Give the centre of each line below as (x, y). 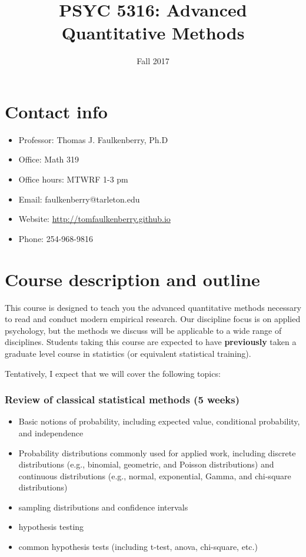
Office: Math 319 (49, 159)
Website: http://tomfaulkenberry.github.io (94, 219)
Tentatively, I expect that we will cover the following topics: (113, 373)
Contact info (56, 111)
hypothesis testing (51, 527)
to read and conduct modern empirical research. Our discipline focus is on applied (153, 319)
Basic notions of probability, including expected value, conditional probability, (159, 421)
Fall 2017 (153, 61)
